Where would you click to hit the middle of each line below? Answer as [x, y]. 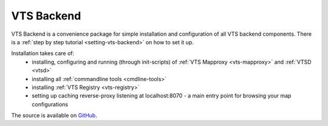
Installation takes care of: [43, 53]
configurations [50, 104]
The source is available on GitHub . [54, 116]
